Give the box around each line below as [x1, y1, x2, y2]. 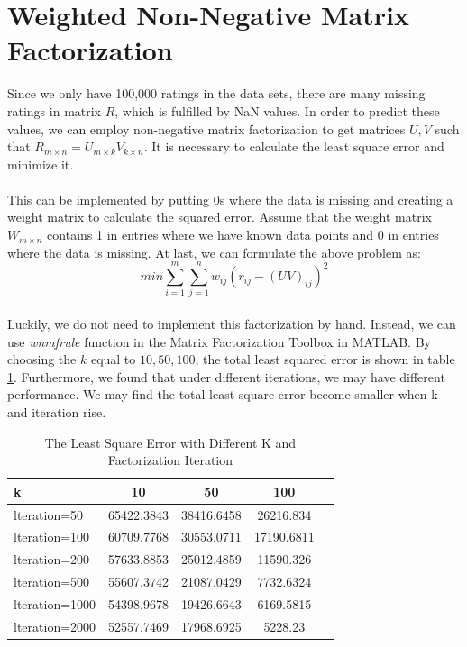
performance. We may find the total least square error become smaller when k [7, 385, 438, 404]
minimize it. [7, 154, 74, 173]
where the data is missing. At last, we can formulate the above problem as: [7, 242, 421, 261]
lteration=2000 [14, 616, 96, 635]
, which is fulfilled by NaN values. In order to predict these [114, 101, 440, 120]
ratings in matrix [7, 101, 102, 120]
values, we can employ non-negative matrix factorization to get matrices [7, 119, 406, 138]
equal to [90, 350, 136, 369]
